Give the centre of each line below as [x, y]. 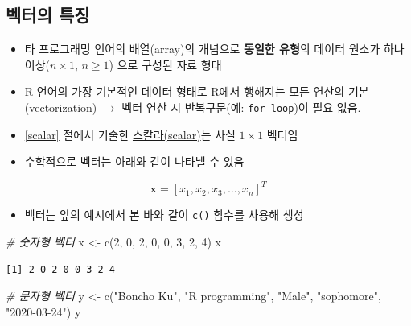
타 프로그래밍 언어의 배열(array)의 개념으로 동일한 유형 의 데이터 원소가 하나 [214, 49]
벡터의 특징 [48, 15]
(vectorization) [61, 107]
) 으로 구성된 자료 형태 [165, 64]
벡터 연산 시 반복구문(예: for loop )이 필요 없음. [241, 107]
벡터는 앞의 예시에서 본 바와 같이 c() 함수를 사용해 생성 [164, 215]
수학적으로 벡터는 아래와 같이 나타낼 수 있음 [134, 161]
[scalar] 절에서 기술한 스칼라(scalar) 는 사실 [130, 134]
